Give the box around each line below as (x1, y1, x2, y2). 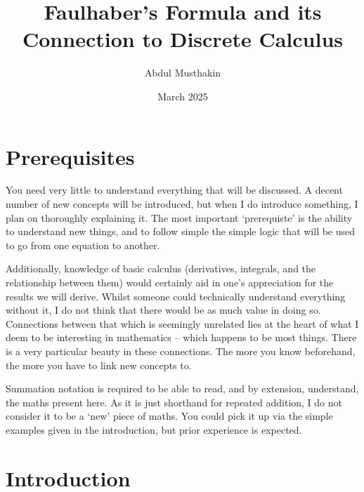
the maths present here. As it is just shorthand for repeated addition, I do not (6, 394, 343, 409)
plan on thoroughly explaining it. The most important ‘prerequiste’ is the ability (6, 210, 353, 225)
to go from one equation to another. (6, 237, 160, 252)
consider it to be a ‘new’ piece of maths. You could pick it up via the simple (6, 408, 333, 423)
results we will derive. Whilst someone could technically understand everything (6, 288, 346, 303)
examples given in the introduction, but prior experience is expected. (6, 422, 302, 437)
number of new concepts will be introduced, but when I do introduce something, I (6, 197, 358, 211)
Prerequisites (6, 142, 135, 171)
